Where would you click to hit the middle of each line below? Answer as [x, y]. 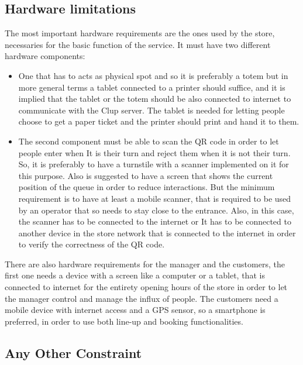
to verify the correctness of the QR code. [92, 244]
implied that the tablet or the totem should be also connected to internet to [155, 99]
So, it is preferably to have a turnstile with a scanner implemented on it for [154, 164]
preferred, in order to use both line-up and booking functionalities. [124, 321]
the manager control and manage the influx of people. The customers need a [142, 298]
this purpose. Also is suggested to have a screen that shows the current [146, 175]
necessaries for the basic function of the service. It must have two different [138, 44]
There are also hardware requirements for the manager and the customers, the [145, 264]
